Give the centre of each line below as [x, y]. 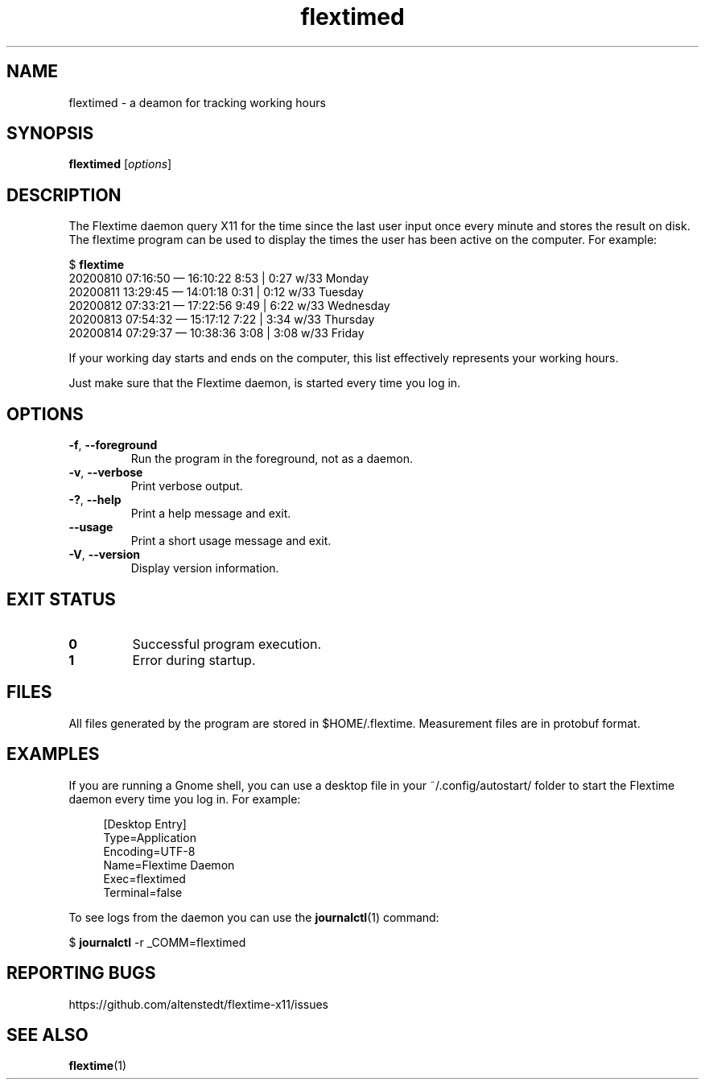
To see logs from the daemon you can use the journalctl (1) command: [254, 917]
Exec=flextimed [144, 878]
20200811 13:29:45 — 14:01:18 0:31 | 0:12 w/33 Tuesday [216, 292]
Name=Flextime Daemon [169, 865]
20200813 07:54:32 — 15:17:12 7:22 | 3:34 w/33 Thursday [222, 320]
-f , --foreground [113, 445]
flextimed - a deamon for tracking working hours [197, 102]
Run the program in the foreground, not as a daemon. [272, 459]
